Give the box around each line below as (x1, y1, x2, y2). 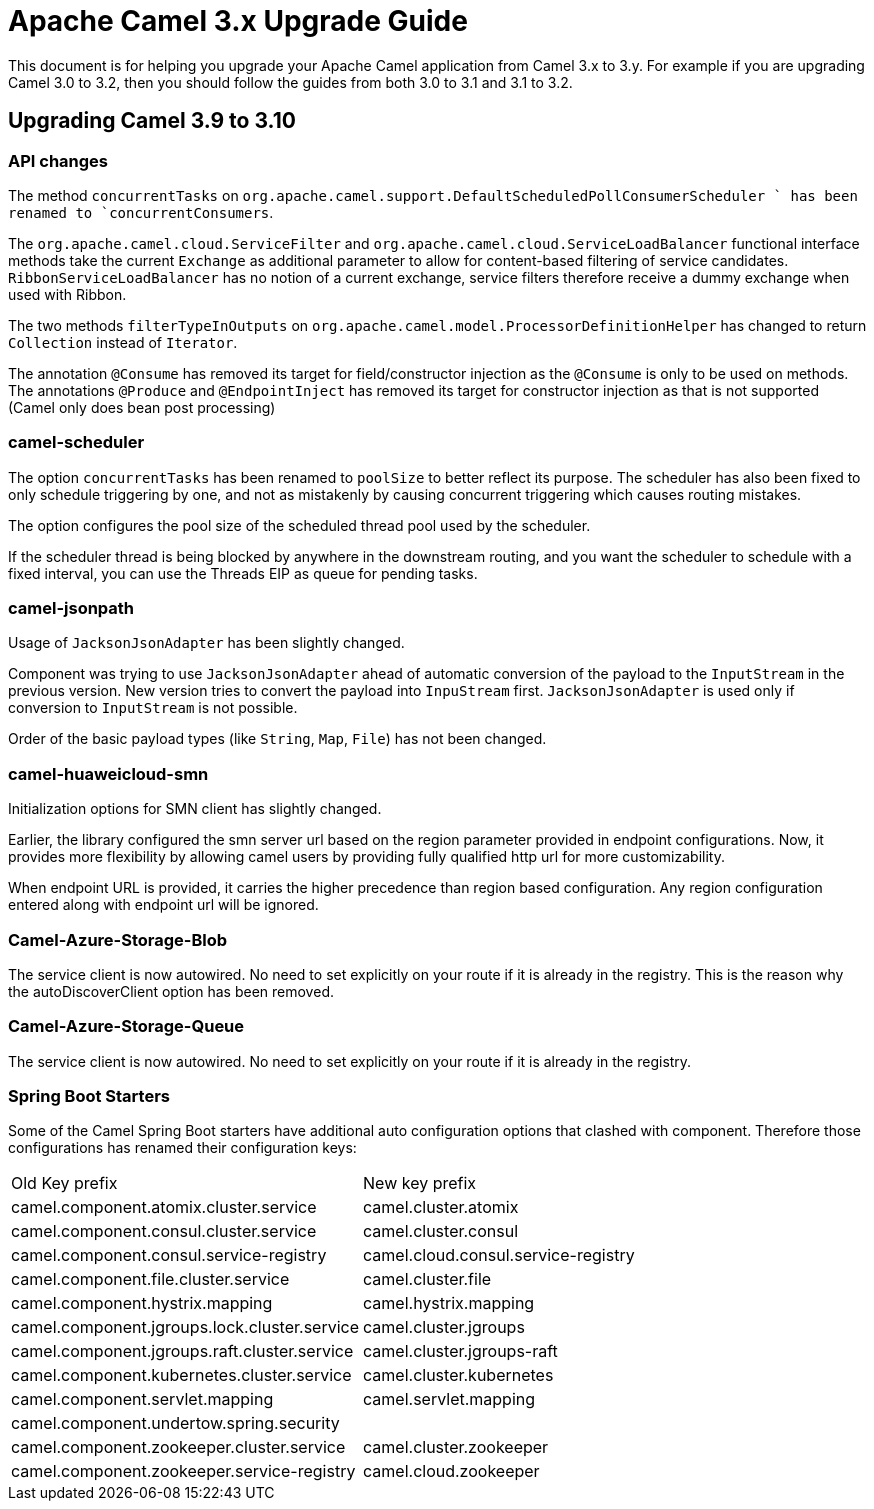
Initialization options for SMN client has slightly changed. (8, 800, 382, 818)
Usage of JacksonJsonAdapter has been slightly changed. (8, 634, 405, 652)
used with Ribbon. (8, 285, 127, 303)
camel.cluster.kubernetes (363, 1365, 554, 1386)
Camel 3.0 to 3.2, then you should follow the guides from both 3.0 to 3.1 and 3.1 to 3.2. (8, 73, 573, 91)
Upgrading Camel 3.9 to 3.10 (8, 108, 296, 134)
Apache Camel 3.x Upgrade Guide (8, 4, 468, 38)
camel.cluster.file (363, 1269, 492, 1290)
